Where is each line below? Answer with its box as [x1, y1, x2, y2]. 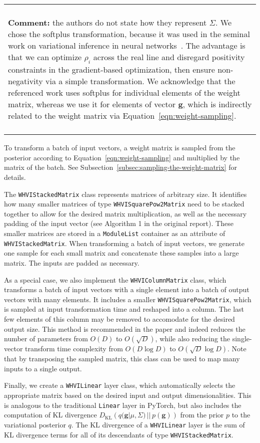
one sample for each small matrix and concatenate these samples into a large [4, 248, 239, 258]
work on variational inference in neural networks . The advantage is [8, 40, 245, 51]
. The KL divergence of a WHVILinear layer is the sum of [71, 419, 245, 429]
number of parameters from [4, 333, 88, 344]
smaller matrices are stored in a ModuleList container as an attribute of [4, 228, 225, 239]
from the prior [180, 409, 224, 420]
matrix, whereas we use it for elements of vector [8, 98, 176, 110]
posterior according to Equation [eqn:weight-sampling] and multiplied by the [4, 152, 240, 162]
